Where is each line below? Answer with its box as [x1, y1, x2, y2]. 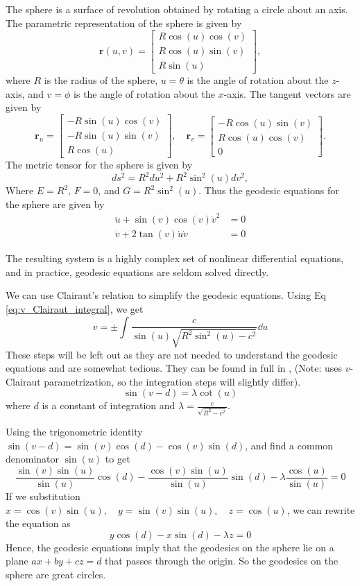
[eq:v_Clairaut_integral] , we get [6, 302, 144, 316]
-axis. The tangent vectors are [223, 86, 351, 101]
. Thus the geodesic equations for [198, 183, 339, 198]
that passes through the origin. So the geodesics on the [105, 553, 338, 568]
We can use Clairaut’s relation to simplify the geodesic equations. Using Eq [6, 288, 326, 302]
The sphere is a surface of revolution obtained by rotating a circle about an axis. [6, 2, 348, 16]
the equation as [6, 516, 71, 531]
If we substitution [6, 488, 80, 503]
